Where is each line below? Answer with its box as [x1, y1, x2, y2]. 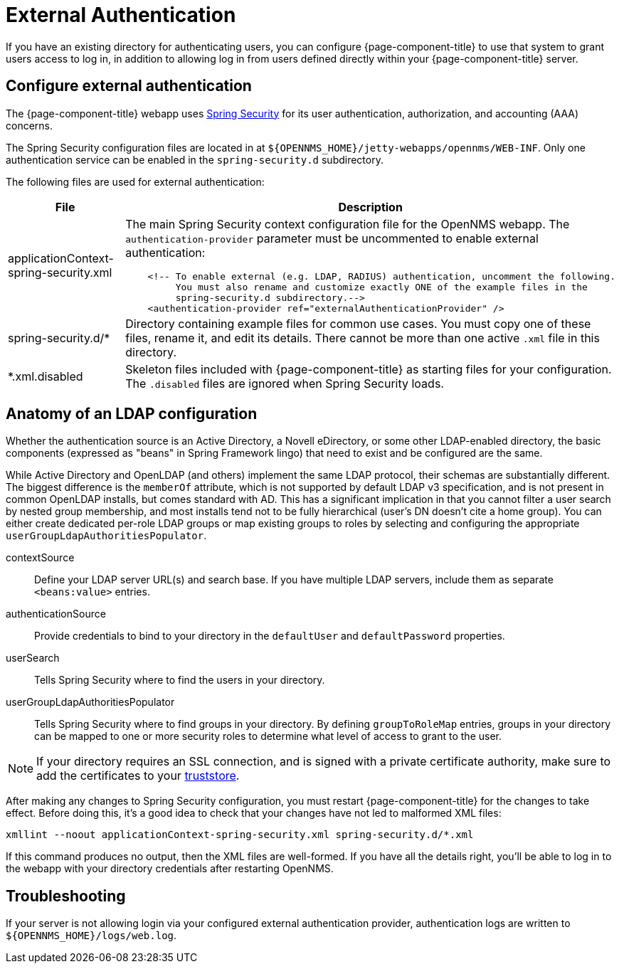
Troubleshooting [6, 886, 126, 905]
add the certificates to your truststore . [36, 768, 240, 783]
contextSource [6, 551, 75, 564]
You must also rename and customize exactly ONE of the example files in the [175, 281, 588, 292]
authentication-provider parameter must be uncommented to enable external [125, 231, 539, 245]
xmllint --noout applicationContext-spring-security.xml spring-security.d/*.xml [6, 829, 474, 841]
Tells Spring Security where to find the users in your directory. [34, 674, 325, 687]
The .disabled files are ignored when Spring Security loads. [125, 376, 444, 391]
